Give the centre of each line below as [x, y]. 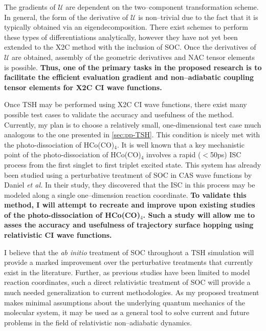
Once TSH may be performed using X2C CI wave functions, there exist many [126, 104]
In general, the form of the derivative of [66, 17]
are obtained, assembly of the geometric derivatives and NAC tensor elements [134, 57]
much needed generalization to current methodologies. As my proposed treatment [132, 292]
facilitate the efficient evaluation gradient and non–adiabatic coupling [129, 77]
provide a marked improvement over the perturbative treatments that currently [129, 262]
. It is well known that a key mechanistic [181, 144]
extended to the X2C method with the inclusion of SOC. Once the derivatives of [130, 47]
